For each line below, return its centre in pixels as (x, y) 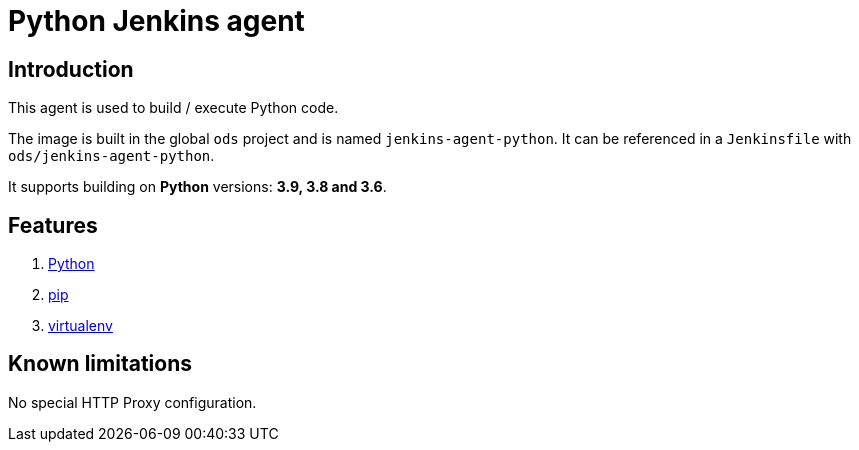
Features (53, 225)
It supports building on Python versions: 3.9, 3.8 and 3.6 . (197, 187)
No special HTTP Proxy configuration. (132, 402)
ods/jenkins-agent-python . (111, 156)
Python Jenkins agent (156, 21)
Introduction (71, 69)
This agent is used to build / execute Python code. (173, 108)
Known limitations (100, 364)
